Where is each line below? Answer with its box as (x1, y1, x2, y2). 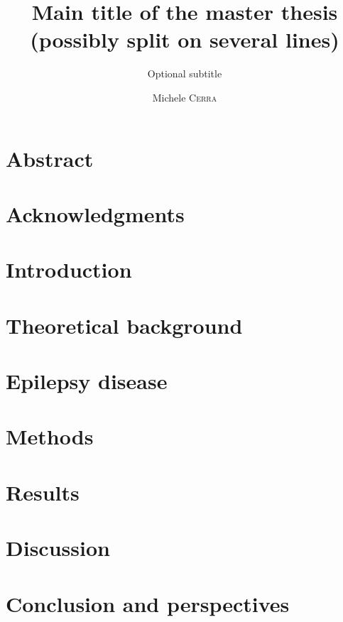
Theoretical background (6, 310, 243, 339)
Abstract (6, 143, 94, 173)
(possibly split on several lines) (30, 25, 339, 54)
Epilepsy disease (6, 366, 168, 395)
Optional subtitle (147, 66, 222, 81)
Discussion (6, 533, 110, 562)
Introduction (6, 255, 132, 284)
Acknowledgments (6, 199, 185, 228)
